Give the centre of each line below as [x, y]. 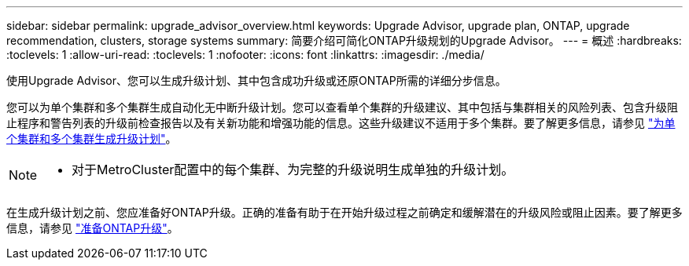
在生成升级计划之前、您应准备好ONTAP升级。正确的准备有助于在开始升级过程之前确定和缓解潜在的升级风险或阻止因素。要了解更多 [344, 212]
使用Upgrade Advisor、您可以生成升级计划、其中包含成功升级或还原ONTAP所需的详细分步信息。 [256, 80]
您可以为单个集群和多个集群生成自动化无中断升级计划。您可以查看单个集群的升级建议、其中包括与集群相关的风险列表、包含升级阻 [342, 107]
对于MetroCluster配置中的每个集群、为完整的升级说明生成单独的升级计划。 [293, 169]
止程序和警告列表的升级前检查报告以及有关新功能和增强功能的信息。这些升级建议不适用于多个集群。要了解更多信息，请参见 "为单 [341, 123]
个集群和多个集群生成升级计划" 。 [92, 138]
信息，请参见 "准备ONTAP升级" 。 [92, 228]
